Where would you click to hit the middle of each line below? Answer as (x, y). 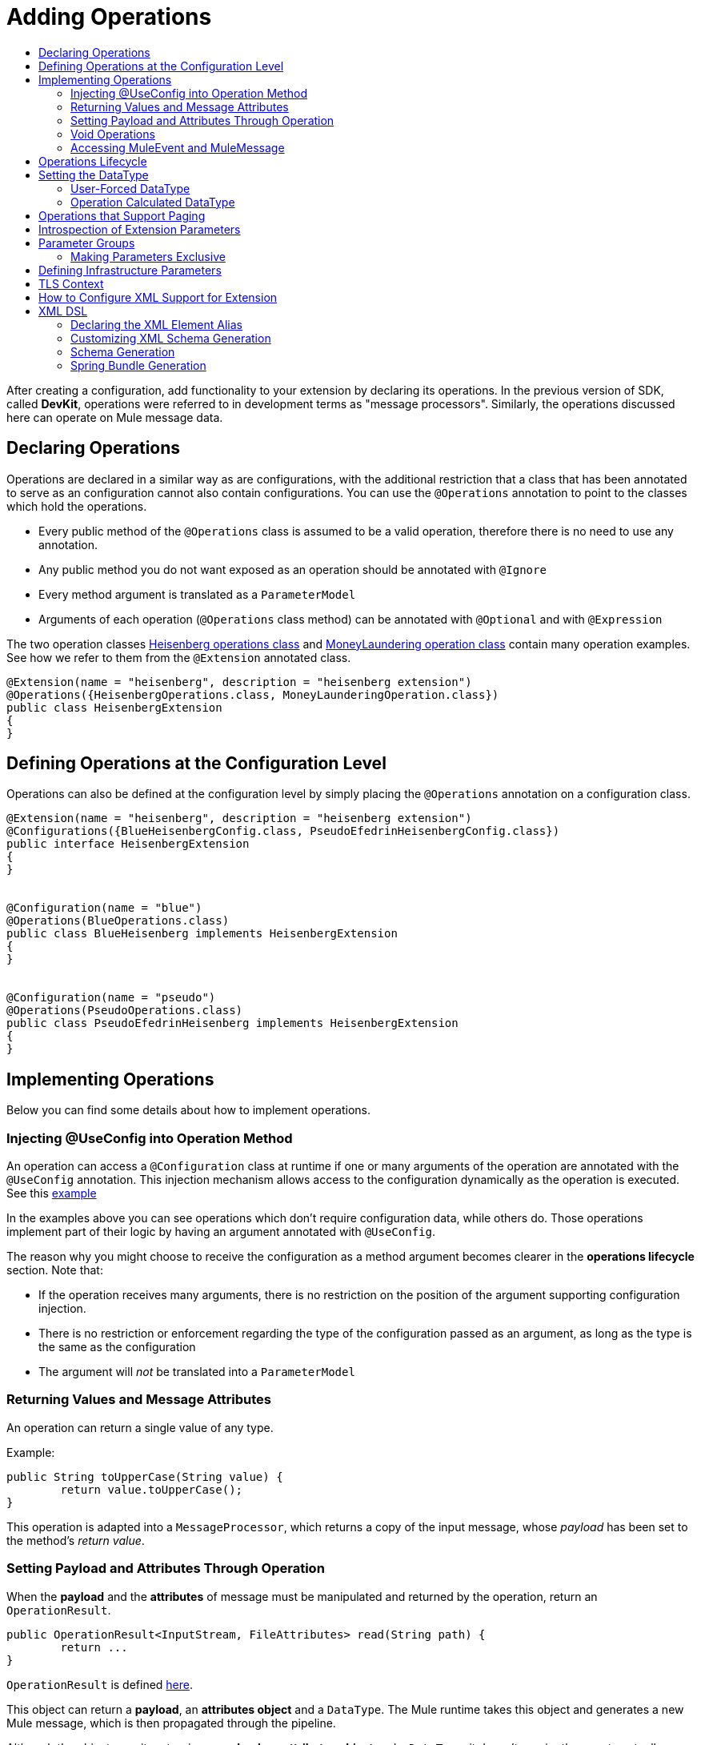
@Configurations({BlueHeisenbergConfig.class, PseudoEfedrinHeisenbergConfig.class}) (283, 831)
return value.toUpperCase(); (152, 1489)
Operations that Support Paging (122, 215)
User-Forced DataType (130, 188)
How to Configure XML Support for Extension (158, 297)
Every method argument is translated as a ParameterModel (197, 594)
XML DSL (63, 311)
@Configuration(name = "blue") (104, 908)
